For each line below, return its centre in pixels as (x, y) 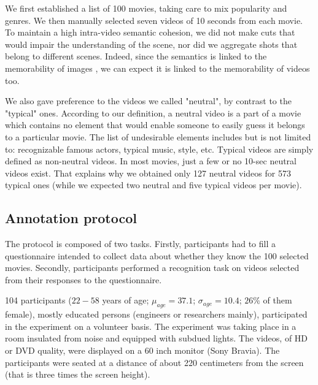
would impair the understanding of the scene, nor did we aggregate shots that (151, 44)
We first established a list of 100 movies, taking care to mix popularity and (146, 8)
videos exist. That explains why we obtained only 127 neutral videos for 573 (148, 173)
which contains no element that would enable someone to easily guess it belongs (155, 125)
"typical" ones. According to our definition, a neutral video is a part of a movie (153, 112)
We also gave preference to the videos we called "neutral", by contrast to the (148, 101)
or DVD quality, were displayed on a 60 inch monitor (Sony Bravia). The (142, 350)
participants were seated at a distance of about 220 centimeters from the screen (154, 362)
